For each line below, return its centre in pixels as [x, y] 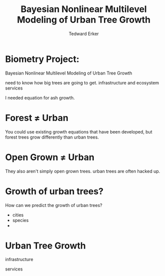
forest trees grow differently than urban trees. [52, 137]
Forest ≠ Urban [37, 118]
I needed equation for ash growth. [40, 97]
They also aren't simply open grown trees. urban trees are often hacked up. [83, 171]
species [20, 220]
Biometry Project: [42, 59]
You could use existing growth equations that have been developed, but [79, 131]
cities [18, 215]
